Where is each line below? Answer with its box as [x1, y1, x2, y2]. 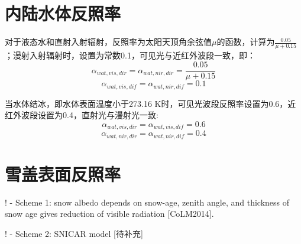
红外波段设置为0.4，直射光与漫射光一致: [5, 109, 158, 121]
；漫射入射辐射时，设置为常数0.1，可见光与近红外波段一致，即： [5, 49, 255, 61]
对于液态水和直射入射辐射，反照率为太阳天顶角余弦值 [5, 35, 212, 48]
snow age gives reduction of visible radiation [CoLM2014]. [5, 207, 214, 220]
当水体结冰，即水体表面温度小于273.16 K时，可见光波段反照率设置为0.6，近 [5, 97, 296, 109]
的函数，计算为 [216, 35, 275, 48]
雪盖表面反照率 [5, 161, 121, 186]
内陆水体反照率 [5, 1, 121, 25]
